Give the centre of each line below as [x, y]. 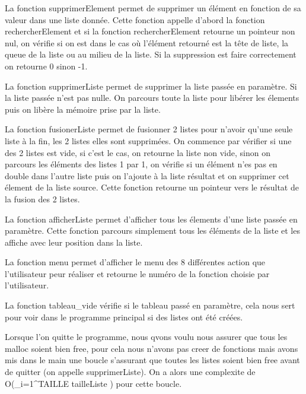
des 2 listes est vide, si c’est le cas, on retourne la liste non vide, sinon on [138, 152]
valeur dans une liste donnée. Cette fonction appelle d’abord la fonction [135, 19]
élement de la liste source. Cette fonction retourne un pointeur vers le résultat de [152, 187]
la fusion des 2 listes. [42, 198]
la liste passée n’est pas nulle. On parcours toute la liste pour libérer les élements [152, 98]
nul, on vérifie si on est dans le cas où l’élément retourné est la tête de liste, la [147, 42]
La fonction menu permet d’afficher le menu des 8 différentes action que [135, 262]
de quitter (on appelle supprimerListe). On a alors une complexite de [130, 372]
